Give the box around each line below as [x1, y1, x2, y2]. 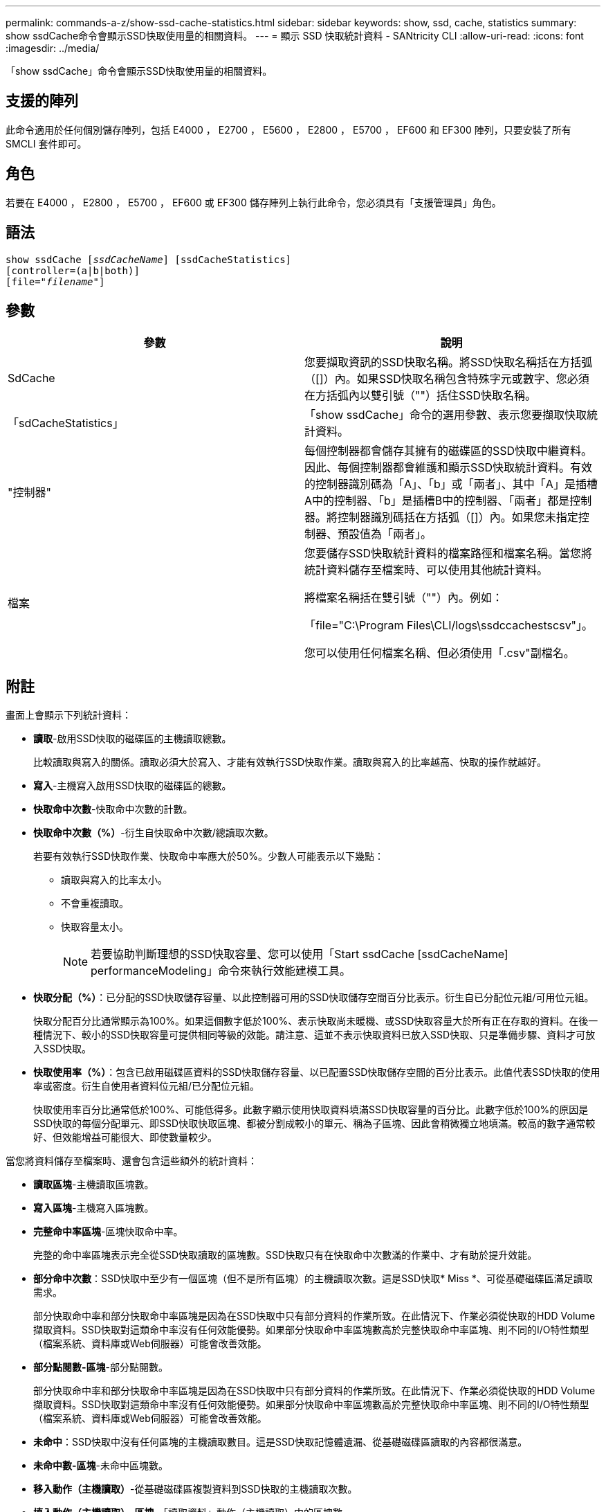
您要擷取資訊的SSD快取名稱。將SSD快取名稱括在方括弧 [304, 355, 593, 370]
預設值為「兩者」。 [338, 527, 432, 541]
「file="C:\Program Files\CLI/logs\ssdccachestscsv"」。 [304, 618, 594, 633]
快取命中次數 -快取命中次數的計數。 [33, 803, 193, 816]
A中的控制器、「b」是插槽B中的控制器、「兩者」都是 [304, 494, 570, 508]
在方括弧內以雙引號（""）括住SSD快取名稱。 [304, 388, 536, 403]
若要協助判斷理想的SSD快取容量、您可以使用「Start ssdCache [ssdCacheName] [91, 947, 508, 962]
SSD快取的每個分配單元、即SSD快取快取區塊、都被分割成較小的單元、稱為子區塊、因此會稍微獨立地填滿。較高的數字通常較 [33, 1117, 596, 1130]
